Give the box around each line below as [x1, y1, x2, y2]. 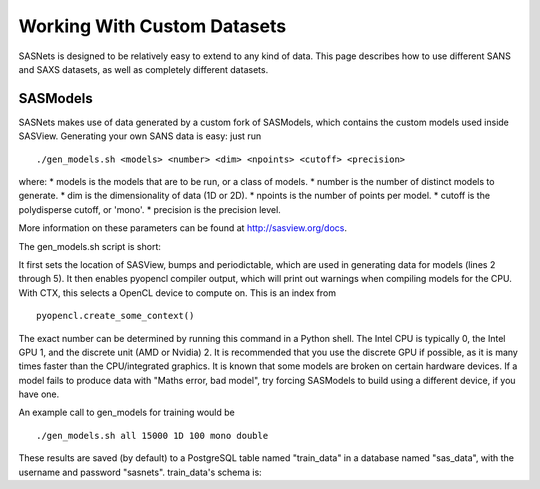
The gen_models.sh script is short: [18, 240, 162, 252]
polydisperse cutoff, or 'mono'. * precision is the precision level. [18, 203, 282, 215]
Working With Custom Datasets [18, 15, 287, 37]
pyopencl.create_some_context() [36, 310, 195, 322]
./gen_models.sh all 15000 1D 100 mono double [36, 430, 269, 441]
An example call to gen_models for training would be [18, 406, 235, 419]
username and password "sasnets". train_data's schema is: [18, 466, 262, 478]
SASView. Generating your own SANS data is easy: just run [18, 130, 262, 142]
